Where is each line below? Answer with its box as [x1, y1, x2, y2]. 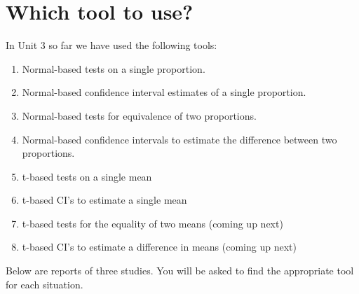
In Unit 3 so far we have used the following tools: [6, 38, 217, 52]
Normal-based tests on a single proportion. [22, 61, 205, 76]
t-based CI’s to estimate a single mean [22, 192, 187, 207]
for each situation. [6, 276, 83, 291]
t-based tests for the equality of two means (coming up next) [22, 216, 283, 230]
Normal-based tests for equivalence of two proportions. [22, 108, 257, 122]
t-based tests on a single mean [22, 169, 152, 183]
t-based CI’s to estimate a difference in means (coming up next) [22, 239, 297, 254]
